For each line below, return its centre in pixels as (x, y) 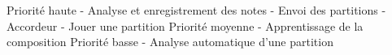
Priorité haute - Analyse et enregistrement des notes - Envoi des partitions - (196, 10)
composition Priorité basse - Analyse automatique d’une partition (170, 42)
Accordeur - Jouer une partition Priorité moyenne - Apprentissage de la (185, 25)
